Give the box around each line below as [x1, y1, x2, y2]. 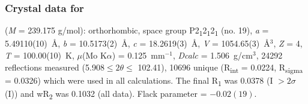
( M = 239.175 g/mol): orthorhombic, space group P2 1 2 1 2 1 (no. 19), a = [5, 24, 269, 38]
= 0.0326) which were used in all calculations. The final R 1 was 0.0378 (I [5, 74, 273, 88]
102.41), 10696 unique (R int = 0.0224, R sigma [137, 60, 303, 75]
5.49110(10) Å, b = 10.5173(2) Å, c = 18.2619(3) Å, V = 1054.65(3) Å [5, 37, 270, 50]
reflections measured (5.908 [5, 60, 104, 73]
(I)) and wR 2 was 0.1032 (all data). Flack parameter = [5, 87, 207, 101]
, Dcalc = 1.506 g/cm [172, 48, 253, 61]
